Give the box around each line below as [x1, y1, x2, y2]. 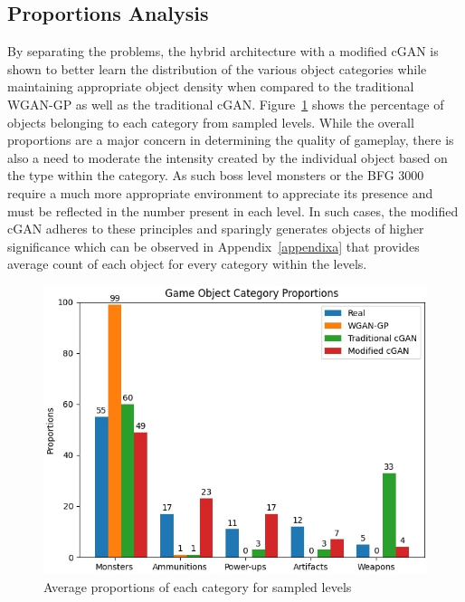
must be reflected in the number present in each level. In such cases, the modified [7, 201, 459, 220]
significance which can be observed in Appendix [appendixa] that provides [7, 236, 420, 255]
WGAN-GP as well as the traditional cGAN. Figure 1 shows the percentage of [7, 94, 444, 113]
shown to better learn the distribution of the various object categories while [7, 59, 427, 78]
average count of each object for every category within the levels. [7, 254, 367, 273]
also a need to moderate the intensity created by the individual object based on [7, 148, 448, 167]
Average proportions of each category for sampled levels [43, 577, 352, 596]
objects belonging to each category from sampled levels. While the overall [7, 112, 414, 131]
